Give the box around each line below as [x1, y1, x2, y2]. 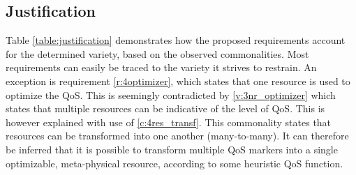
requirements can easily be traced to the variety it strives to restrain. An [6, 60, 317, 75]
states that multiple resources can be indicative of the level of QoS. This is [6, 101, 325, 116]
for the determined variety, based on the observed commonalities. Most [6, 46, 309, 61]
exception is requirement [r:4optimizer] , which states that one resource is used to [6, 73, 350, 88]
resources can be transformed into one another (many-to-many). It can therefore [6, 128, 349, 143]
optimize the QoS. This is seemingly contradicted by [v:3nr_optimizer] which [6, 87, 336, 102]
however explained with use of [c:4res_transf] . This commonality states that [6, 114, 332, 129]
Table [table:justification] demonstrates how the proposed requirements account [6, 33, 346, 47]
